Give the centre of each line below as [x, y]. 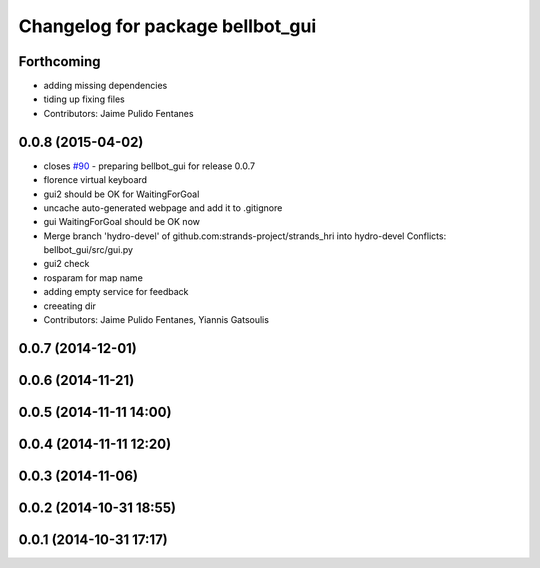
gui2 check [66, 264]
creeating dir [70, 306]
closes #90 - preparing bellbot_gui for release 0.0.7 [149, 166]
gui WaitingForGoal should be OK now [121, 222]
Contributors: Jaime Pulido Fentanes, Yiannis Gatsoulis [156, 320]
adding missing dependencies [105, 86]
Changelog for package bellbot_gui [167, 26]
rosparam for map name [93, 277]
